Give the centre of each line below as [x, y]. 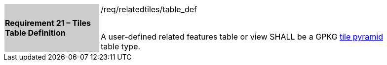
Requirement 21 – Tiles [48, 23]
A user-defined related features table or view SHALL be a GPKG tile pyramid [242, 37]
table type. [121, 46]
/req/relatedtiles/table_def [149, 9]
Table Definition [35, 33]
